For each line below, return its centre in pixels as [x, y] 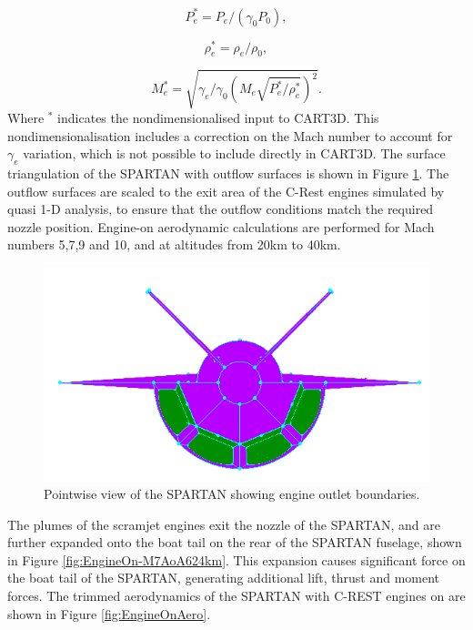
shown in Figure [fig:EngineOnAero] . [109, 613]
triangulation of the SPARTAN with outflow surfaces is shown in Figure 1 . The [228, 173]
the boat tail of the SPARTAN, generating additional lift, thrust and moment [224, 578]
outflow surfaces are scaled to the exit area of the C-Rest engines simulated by [226, 191]
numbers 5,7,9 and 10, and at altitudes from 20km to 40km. [174, 244]
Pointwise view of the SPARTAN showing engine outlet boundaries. [232, 494]
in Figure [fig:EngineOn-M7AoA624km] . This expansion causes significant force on [236, 559]
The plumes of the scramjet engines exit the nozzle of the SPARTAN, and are [224, 524]
